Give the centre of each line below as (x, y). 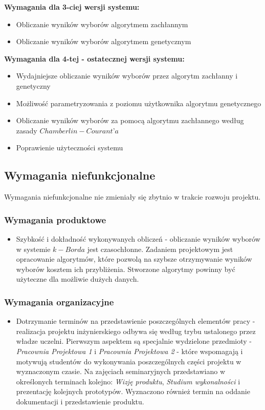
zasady (27, 130)
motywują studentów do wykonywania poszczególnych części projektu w (129, 361)
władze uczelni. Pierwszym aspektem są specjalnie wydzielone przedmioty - (134, 341)
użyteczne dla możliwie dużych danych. (78, 279)
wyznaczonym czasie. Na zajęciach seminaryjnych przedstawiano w (120, 371)
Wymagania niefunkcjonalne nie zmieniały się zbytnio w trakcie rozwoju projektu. (132, 197)
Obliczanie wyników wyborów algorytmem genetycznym (104, 41)
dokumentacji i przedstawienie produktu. (80, 401)
